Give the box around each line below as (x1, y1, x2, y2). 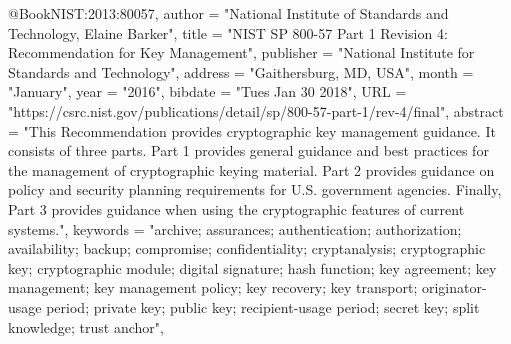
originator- (421, 277, 487, 298)
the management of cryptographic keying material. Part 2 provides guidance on (8, 159, 495, 180)
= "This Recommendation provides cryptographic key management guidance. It (8, 120, 496, 141)
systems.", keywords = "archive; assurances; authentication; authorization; (8, 218, 462, 239)
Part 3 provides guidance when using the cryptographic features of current (8, 198, 465, 219)
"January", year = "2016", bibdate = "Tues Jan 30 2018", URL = (8, 81, 407, 102)
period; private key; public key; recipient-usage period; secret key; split (46, 296, 480, 317)
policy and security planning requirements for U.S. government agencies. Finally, (8, 179, 502, 200)
